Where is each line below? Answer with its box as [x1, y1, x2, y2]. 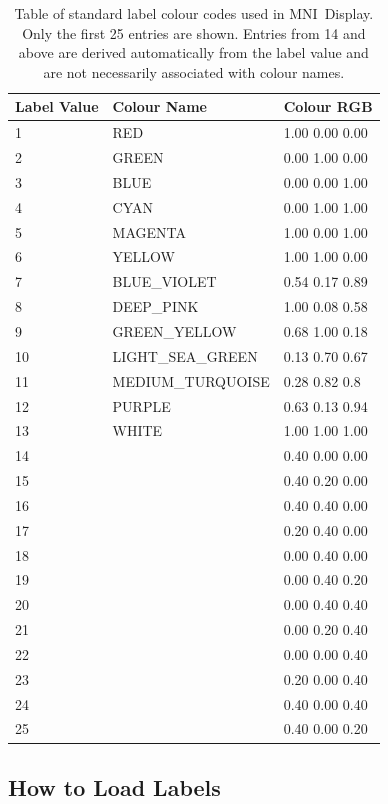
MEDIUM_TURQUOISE [112, 370, 270, 391]
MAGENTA [112, 221, 186, 242]
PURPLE [112, 395, 171, 416]
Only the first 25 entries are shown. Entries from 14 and [22, 22, 366, 43]
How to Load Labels [8, 771, 221, 802]
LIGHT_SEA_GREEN [112, 345, 258, 366]
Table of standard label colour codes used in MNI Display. [14, 3, 374, 23]
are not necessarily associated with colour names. [43, 61, 345, 82]
